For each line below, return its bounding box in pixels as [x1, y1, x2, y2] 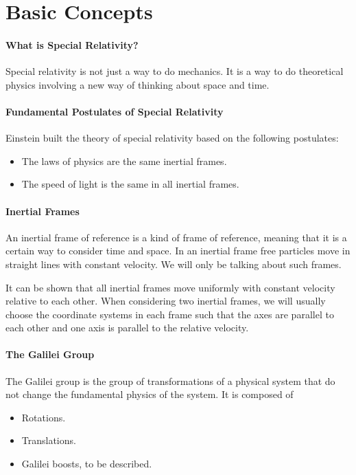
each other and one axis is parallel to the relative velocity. [5, 320, 249, 335]
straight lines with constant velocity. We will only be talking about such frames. [5, 256, 342, 271]
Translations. [21, 433, 76, 448]
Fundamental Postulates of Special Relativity [5, 104, 224, 118]
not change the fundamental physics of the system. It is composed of [5, 387, 294, 401]
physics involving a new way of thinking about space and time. [5, 77, 270, 91]
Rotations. [21, 410, 66, 424]
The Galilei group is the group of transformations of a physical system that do [5, 373, 335, 388]
